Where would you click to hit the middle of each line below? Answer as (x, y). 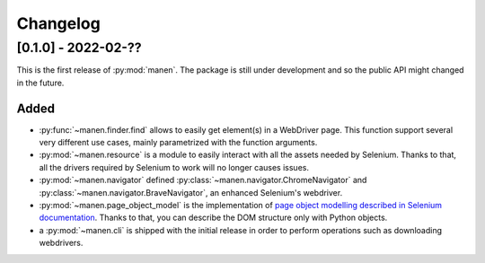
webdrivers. (61, 243)
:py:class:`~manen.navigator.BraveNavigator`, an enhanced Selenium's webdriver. (191, 192)
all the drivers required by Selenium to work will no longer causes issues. (174, 167)
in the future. (40, 83)
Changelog (58, 23)
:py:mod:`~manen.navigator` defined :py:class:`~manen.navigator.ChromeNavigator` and (203, 180)
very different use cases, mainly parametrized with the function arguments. (178, 143)
